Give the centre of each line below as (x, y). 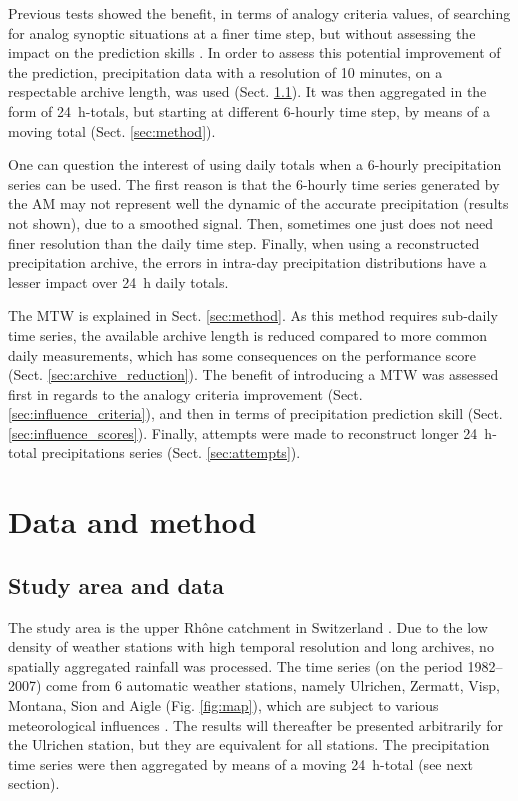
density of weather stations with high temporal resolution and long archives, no (251, 646)
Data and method (132, 521)
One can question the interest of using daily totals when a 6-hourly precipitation (255, 164)
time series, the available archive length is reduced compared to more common (248, 334)
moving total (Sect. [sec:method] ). (112, 130)
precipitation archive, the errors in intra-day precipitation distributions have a (247, 262)
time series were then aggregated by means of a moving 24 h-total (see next (241, 763)
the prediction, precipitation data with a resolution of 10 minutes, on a (225, 71)
